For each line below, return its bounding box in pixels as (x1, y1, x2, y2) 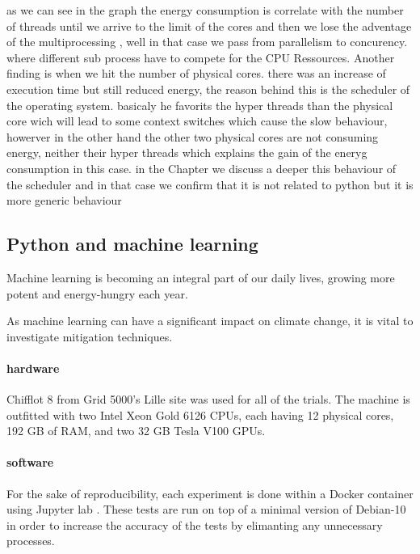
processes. (6, 532, 55, 549)
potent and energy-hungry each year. (6, 285, 188, 302)
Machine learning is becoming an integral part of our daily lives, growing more (6, 269, 395, 285)
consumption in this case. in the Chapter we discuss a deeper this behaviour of (6, 159, 397, 176)
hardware (6, 359, 60, 376)
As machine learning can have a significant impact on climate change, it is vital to (6, 312, 414, 329)
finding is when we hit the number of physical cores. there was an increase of (6, 65, 386, 82)
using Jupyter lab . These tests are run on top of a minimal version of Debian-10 (6, 501, 406, 518)
